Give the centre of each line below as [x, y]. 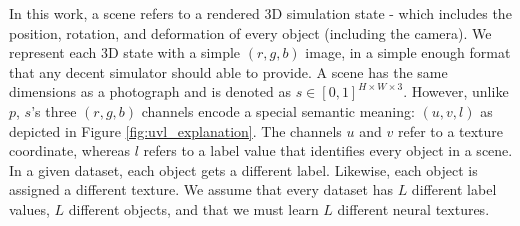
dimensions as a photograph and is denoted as [150, 91]
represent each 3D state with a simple [125, 52]
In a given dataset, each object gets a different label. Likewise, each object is [243, 169]
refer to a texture [450, 130]
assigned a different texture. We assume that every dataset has [201, 189]
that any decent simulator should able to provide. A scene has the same [228, 71]
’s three [54, 110]
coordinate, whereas [70, 150]
